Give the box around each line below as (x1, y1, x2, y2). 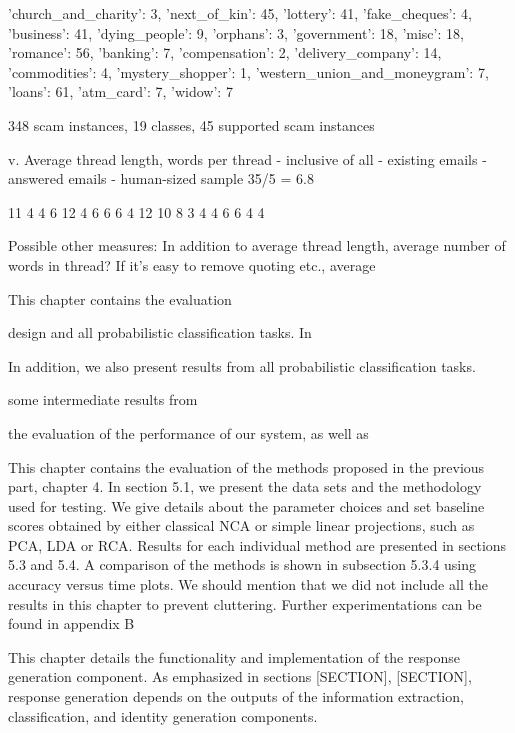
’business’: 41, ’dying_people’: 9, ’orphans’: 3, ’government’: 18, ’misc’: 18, (8, 22, 464, 43)
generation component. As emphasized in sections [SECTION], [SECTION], (8, 666, 472, 687)
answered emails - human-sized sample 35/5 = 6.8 (8, 168, 314, 189)
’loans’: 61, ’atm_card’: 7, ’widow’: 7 (8, 81, 233, 102)
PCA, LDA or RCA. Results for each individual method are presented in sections (8, 534, 507, 555)
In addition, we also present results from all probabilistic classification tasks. (8, 355, 476, 376)
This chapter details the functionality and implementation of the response (8, 646, 460, 667)
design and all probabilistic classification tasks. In (8, 322, 312, 343)
